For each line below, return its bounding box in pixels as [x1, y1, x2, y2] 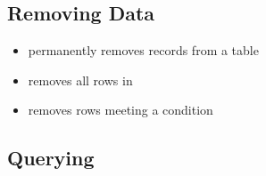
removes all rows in [28, 70, 133, 89]
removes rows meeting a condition [28, 100, 213, 119]
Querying [7, 144, 95, 172]
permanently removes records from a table [28, 41, 259, 60]
